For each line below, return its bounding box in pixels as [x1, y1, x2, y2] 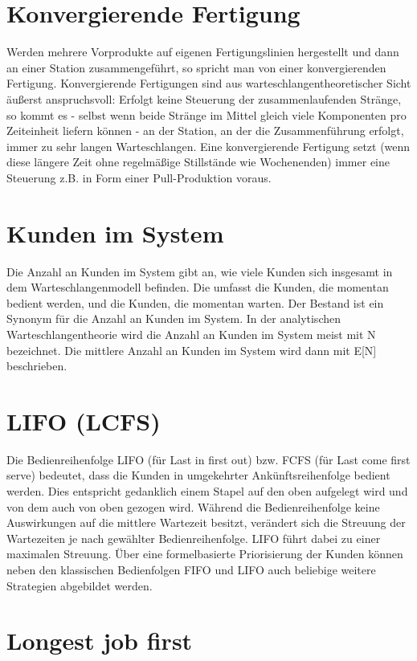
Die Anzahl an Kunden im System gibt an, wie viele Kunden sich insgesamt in [6, 263, 393, 279]
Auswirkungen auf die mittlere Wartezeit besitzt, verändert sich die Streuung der [6, 514, 406, 531]
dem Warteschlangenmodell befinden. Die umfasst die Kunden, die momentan [6, 279, 389, 296]
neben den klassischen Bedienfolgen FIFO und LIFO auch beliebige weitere [6, 561, 376, 578]
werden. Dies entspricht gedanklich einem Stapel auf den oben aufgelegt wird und [6, 483, 408, 500]
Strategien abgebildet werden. [6, 577, 153, 594]
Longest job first [6, 624, 193, 657]
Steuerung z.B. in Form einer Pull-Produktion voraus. [6, 169, 272, 186]
